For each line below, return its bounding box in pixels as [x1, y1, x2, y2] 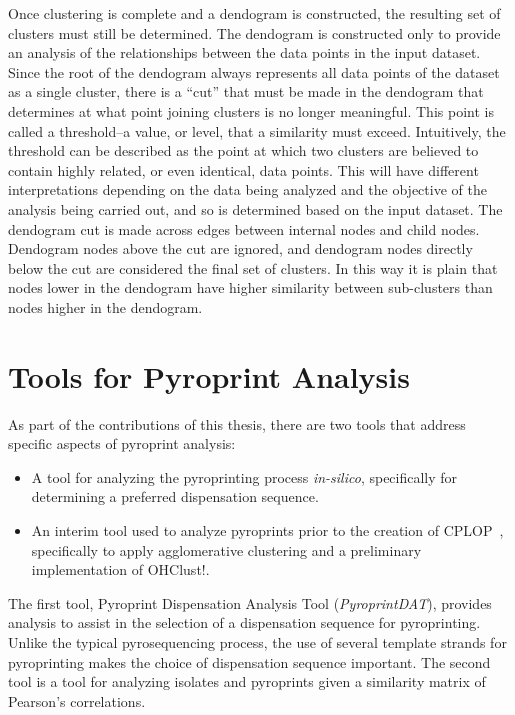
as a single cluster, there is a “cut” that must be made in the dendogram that [8, 81, 484, 102]
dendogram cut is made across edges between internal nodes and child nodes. [8, 218, 480, 239]
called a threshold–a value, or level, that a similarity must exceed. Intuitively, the [8, 120, 506, 141]
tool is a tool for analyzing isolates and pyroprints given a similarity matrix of [8, 671, 486, 692]
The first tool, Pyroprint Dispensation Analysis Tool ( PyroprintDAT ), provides [8, 592, 492, 613]
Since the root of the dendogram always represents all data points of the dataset [8, 61, 500, 82]
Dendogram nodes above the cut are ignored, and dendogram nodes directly [8, 238, 473, 259]
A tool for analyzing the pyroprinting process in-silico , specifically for [31, 466, 458, 487]
